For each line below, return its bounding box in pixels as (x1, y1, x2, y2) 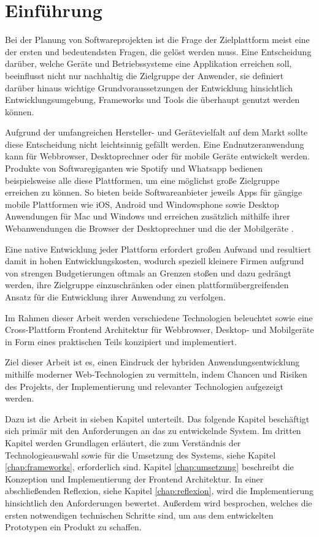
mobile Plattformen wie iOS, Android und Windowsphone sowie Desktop (5, 197, 279, 210)
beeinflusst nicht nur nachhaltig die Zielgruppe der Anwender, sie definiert (5, 69, 284, 82)
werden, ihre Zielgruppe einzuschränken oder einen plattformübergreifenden (5, 278, 289, 291)
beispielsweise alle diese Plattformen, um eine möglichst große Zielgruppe (5, 173, 280, 186)
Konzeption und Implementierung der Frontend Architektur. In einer (5, 472, 264, 485)
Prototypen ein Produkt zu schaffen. (5, 520, 142, 533)
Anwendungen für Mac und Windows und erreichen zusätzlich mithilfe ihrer (5, 210, 290, 223)
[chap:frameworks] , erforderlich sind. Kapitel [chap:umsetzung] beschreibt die (5, 460, 294, 473)
